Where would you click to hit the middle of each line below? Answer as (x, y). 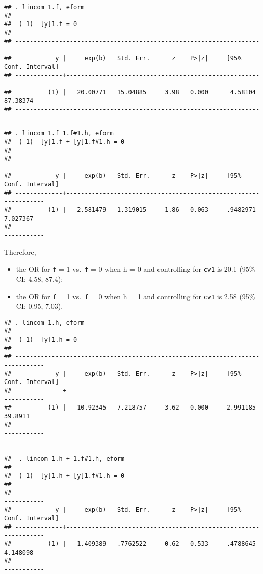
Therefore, (20, 252)
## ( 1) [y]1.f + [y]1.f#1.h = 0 (64, 142)
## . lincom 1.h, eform (44, 322)
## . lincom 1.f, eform (44, 7)
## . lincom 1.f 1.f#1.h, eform (59, 134)
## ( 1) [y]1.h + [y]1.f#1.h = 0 (64, 476)
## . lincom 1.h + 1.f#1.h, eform (64, 459)
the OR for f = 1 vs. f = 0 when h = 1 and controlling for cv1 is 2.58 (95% (136, 296)
